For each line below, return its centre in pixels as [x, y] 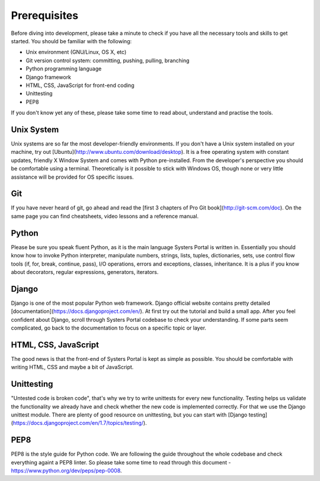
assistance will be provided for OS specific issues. [72, 177]
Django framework [48, 77]
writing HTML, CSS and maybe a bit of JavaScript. [72, 367]
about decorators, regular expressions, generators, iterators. [85, 272]
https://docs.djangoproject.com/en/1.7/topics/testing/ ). [80, 423]
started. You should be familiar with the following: [71, 41]
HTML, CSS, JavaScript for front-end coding [80, 85]
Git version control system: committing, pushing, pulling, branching [108, 60]
